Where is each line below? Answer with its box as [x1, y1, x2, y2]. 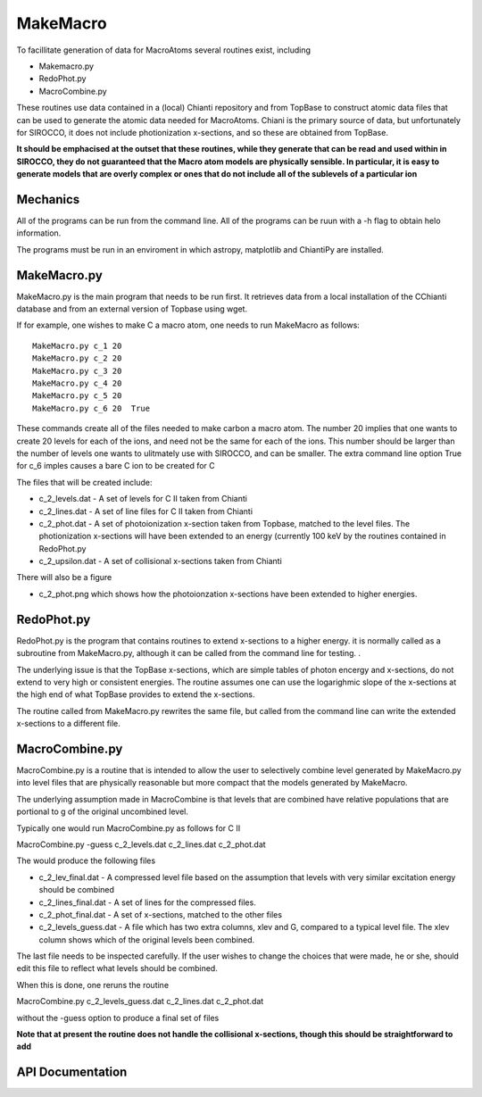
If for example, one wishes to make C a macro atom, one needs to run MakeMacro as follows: [16, 320, 361, 330]
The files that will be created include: [16, 477, 153, 487]
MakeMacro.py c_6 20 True [32, 403, 151, 413]
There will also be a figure [16, 572, 112, 583]
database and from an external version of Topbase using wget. [16, 303, 248, 314]
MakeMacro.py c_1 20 [32, 340, 122, 351]
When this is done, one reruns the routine [16, 979, 170, 990]
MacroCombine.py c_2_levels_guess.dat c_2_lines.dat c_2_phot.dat [16, 996, 264, 1007]
